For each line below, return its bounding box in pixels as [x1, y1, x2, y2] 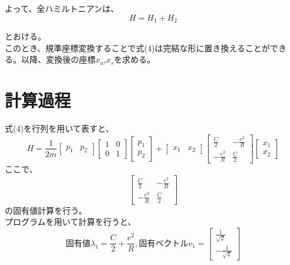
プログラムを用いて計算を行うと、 [5, 215, 136, 228]
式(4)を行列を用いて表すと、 [5, 122, 114, 134]
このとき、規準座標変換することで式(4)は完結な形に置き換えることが [5, 41, 271, 54]
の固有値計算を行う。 [5, 204, 87, 216]
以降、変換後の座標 [21, 53, 95, 66]
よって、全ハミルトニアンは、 [5, 2, 119, 14]
